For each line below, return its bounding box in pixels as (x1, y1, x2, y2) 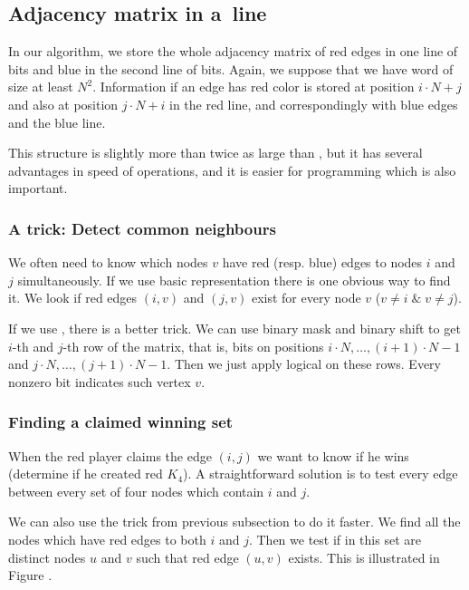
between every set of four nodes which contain (8, 481, 264, 500)
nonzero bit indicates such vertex (8, 372, 191, 391)
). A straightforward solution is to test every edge (183, 464, 458, 483)
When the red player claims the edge (8, 446, 212, 465)
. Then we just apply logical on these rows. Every (167, 354, 441, 373)
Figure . (8, 566, 53, 585)
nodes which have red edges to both (8, 529, 206, 548)
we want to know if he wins (257, 446, 409, 465)
